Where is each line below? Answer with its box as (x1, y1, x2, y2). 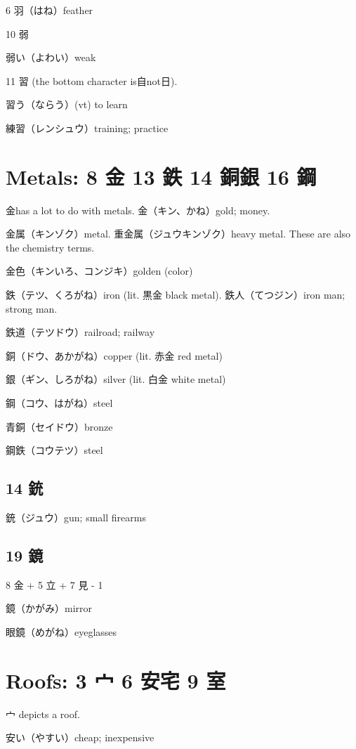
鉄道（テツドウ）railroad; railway (6, 325, 155, 339)
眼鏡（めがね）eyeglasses (6, 625, 117, 639)
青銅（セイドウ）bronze (6, 419, 113, 434)
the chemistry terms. (6, 240, 95, 254)
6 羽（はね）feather (6, 3, 93, 17)
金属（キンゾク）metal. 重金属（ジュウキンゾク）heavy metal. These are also (6, 226, 351, 241)
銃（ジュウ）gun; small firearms (6, 510, 146, 525)
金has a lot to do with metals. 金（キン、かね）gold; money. (6, 202, 270, 217)
